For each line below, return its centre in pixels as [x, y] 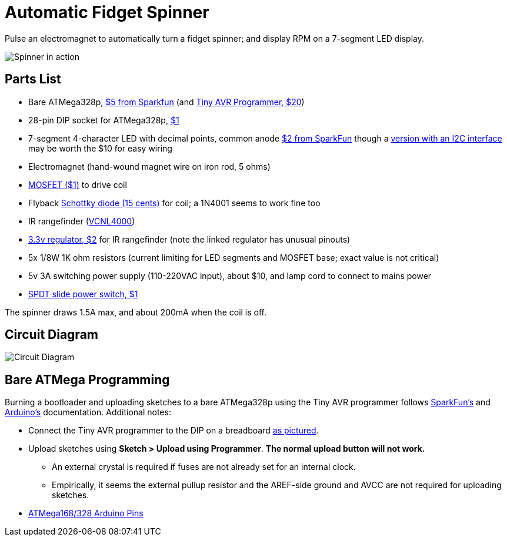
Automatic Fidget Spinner [107, 12]
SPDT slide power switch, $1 [83, 294]
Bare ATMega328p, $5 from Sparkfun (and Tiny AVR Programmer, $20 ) [166, 102]
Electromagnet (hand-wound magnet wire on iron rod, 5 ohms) [149, 166]
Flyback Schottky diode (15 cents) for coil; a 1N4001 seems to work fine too [174, 203]
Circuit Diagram [51, 335]
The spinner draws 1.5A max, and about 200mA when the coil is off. [136, 312]
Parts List [33, 79]
